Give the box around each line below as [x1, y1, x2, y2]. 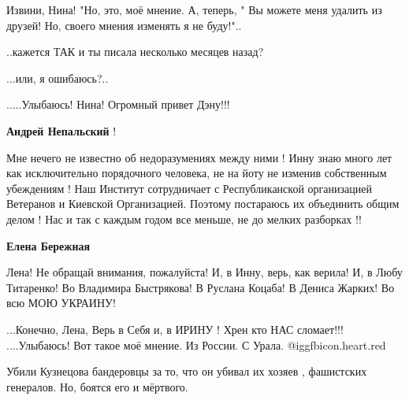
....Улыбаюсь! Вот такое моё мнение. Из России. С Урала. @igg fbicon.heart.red [6, 336, 386, 353]
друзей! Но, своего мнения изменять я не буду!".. [6, 17, 242, 33]
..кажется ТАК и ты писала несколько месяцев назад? [6, 43, 264, 60]
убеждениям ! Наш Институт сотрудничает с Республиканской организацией [6, 180, 372, 196]
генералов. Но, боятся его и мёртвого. [6, 378, 188, 394]
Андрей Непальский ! [6, 122, 117, 139]
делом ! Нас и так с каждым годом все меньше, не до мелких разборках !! [6, 210, 362, 227]
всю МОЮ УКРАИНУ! [6, 294, 116, 311]
